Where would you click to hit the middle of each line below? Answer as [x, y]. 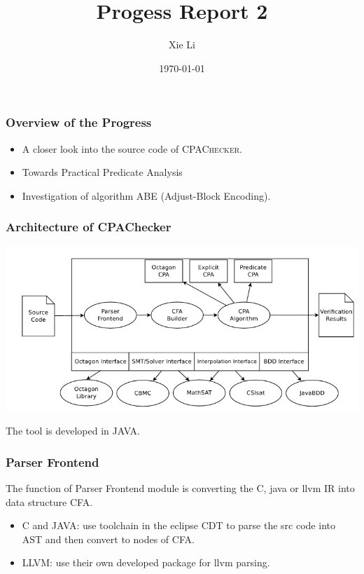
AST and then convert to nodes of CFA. [108, 539]
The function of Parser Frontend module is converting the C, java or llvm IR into [180, 488]
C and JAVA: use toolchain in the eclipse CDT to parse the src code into [178, 525]
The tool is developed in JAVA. [73, 431]
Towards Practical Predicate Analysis [102, 172]
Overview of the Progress [79, 122]
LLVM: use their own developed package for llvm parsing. [146, 562]
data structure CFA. [49, 501]
